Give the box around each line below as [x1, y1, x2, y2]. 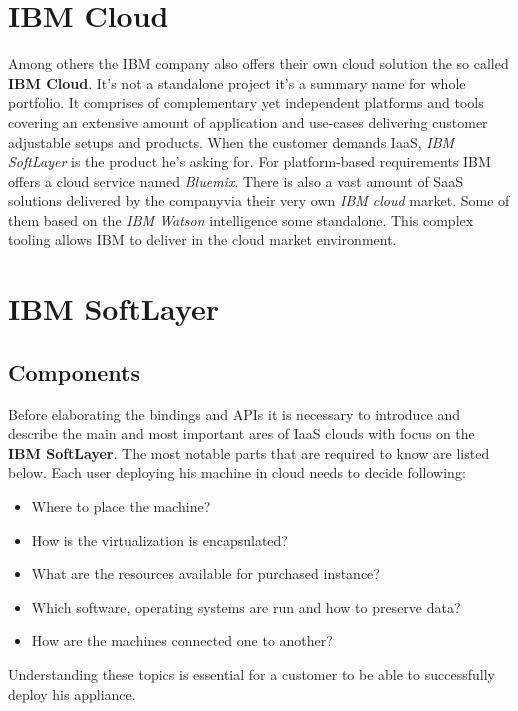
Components [8, 356, 140, 387]
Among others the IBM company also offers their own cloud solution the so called [8, 53, 509, 74]
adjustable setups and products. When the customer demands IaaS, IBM [8, 131, 455, 152]
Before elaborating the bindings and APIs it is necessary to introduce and [8, 403, 461, 424]
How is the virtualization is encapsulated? [31, 529, 288, 550]
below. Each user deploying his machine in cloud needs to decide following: [8, 462, 466, 483]
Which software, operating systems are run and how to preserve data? [31, 596, 461, 617]
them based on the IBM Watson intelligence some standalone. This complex [8, 209, 474, 230]
